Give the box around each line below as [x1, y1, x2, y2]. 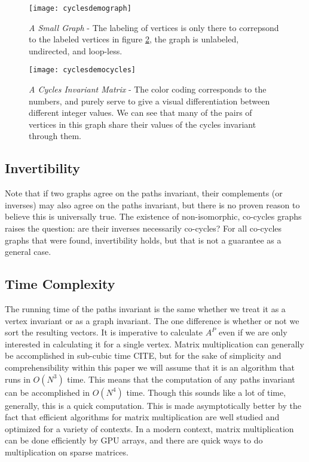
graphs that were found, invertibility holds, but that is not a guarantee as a [5, 233, 282, 246]
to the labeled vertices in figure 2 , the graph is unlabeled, [29, 33, 239, 45]
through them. [29, 130, 81, 142]
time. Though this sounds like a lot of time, [126, 386, 286, 398]
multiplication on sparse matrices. [5, 445, 129, 458]
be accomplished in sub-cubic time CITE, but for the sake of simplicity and [5, 349, 282, 362]
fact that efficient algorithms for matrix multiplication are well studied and [5, 411, 280, 423]
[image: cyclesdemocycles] [29, 66, 136, 75]
